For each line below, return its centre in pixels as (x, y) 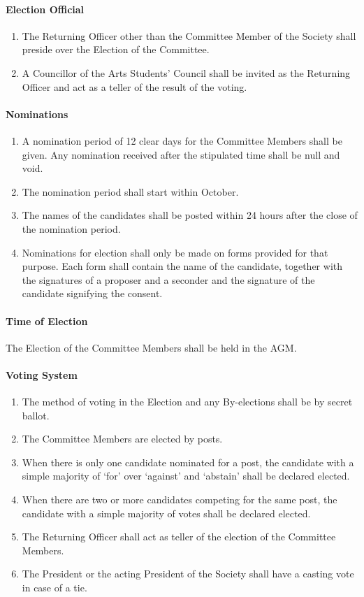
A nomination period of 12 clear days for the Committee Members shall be (182, 140)
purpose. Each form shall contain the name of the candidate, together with (182, 266)
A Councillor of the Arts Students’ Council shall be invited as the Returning (186, 72)
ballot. (36, 415)
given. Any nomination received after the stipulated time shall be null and (181, 154)
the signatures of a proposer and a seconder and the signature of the (168, 279)
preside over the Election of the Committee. (116, 49)
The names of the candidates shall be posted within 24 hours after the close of (190, 215)
